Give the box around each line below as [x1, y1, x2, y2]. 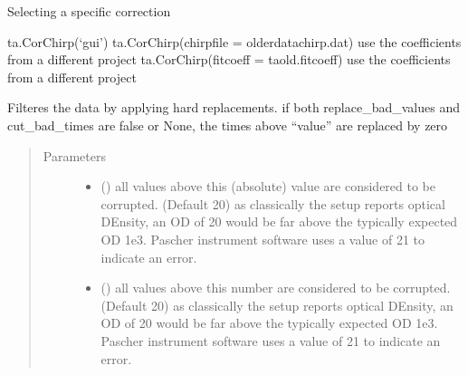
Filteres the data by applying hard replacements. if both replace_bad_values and [7, 98, 460, 117]
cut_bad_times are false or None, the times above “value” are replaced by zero [7, 115, 448, 134]
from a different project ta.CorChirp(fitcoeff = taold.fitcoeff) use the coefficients [7, 50, 451, 69]
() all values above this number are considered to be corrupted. [100, 278, 451, 297]
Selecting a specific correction [7, 2, 171, 20]
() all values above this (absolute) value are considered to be [100, 177, 436, 196]
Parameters [43, 146, 106, 165]
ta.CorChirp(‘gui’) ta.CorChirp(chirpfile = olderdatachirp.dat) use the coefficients [7, 32, 462, 51]
